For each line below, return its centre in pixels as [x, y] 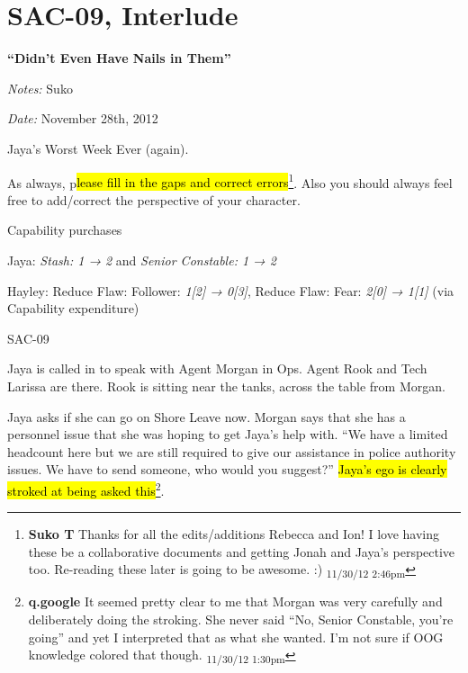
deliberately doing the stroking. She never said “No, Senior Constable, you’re [241, 619]
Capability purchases [65, 230]
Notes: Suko [40, 88]
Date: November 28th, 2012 [83, 118]
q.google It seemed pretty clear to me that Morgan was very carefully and [235, 601]
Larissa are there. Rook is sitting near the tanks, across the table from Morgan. [226, 386]
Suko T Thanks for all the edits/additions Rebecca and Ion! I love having [234, 534]
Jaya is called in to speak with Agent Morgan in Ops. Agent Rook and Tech [217, 368]
